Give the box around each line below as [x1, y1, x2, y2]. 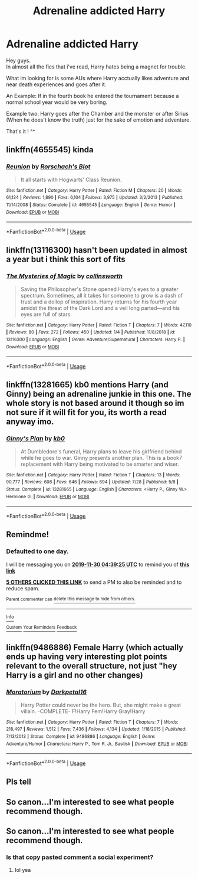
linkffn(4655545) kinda [6, 145, 94, 155]
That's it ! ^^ [6, 128, 35, 135]
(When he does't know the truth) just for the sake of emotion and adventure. [6, 116, 192, 123]
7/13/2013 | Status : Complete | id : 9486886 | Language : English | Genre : [6, 733, 156, 739]
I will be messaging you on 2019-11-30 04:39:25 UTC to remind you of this [6, 561, 190, 568]
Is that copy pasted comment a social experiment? [6, 853, 154, 861]
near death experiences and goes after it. [6, 81, 107, 88]
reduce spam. [6, 584, 40, 592]
